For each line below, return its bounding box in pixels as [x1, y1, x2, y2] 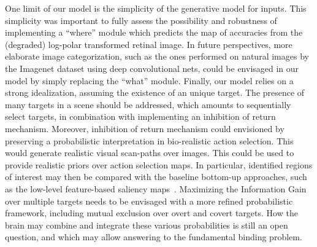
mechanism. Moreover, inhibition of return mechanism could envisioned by [5, 122, 285, 135]
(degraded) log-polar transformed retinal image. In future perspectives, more [5, 37, 292, 50]
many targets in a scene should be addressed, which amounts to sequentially [5, 98, 291, 111]
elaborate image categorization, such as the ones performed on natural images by [5, 50, 309, 63]
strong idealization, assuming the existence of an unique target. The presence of [5, 86, 305, 99]
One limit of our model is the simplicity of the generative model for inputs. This [5, 2, 307, 14]
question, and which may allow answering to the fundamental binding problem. [5, 230, 302, 243]
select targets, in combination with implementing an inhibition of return [5, 110, 276, 123]
